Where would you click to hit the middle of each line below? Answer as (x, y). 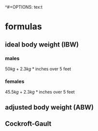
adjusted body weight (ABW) (49, 107)
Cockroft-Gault (28, 123)
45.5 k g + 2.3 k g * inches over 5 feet (40, 92)
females (15, 81)
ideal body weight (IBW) (42, 44)
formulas (23, 27)
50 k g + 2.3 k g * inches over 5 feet (38, 69)
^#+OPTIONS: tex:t (24, 7)
